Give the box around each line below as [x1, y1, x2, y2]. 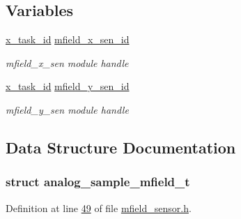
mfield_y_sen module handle [6, 102, 129, 116]
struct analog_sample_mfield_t [6, 173, 190, 190]
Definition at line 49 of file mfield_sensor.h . [6, 200, 192, 215]
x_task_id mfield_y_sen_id [6, 79, 130, 93]
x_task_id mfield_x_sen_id [6, 32, 130, 47]
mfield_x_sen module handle [6, 55, 129, 70]
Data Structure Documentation [6, 136, 236, 158]
